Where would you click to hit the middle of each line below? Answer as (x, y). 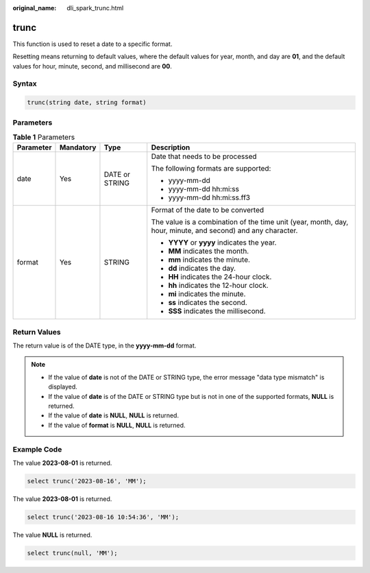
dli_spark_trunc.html (95, 8)
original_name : (35, 8)
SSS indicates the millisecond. (217, 311)
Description (171, 147)
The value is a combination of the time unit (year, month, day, (250, 222)
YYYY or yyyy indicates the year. (222, 243)
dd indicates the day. (202, 269)
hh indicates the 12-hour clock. (218, 286)
